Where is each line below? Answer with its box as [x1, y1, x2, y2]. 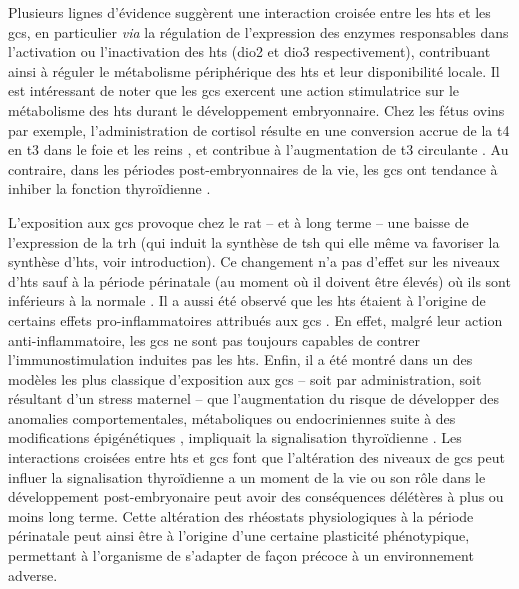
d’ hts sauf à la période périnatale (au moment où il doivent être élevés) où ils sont [8, 270, 511, 291]
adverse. [8, 564, 58, 585]
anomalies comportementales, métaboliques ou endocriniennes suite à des [8, 407, 456, 428]
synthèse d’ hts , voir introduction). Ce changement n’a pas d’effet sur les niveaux [8, 251, 500, 272]
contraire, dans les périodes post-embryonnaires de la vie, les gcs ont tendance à [8, 158, 498, 179]
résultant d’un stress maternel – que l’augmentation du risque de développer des [8, 388, 500, 409]
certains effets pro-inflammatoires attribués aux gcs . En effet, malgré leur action [8, 309, 503, 330]
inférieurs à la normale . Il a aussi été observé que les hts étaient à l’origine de [8, 290, 486, 311]
